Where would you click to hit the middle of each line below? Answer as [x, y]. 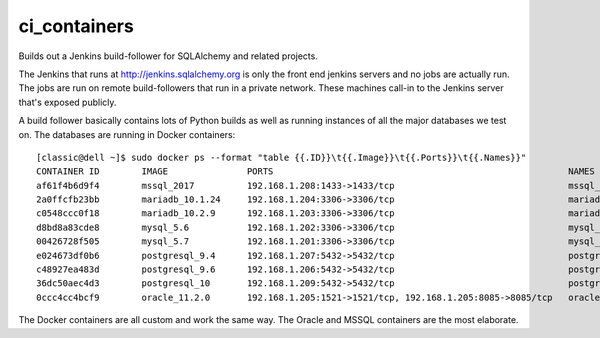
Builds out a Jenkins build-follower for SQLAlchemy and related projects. [168, 56]
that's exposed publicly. [67, 102]
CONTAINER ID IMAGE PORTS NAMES [315, 171]
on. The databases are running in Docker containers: [127, 134]
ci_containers [76, 26]
